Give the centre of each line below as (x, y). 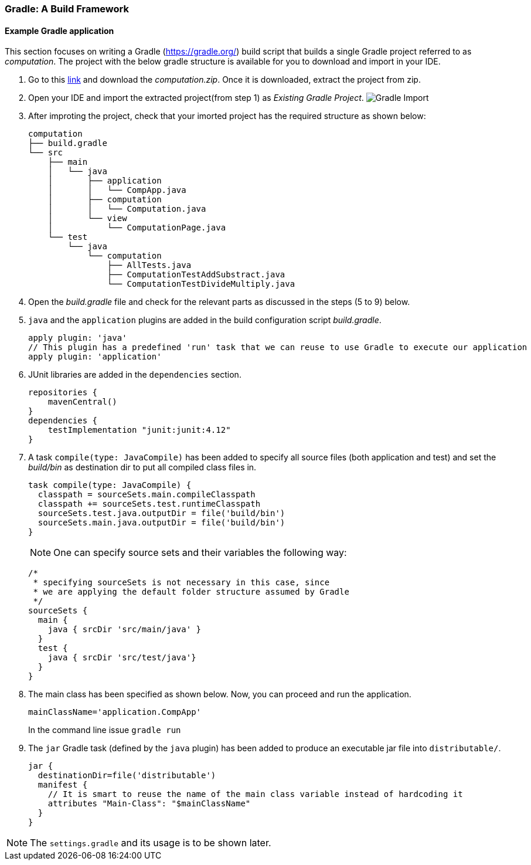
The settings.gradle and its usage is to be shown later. (151, 843)
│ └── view (87, 218)
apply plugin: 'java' (78, 338)
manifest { (63, 785)
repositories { (63, 393)
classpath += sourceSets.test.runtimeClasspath (149, 504)
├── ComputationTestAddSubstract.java (196, 275)
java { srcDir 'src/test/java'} (122, 658)
